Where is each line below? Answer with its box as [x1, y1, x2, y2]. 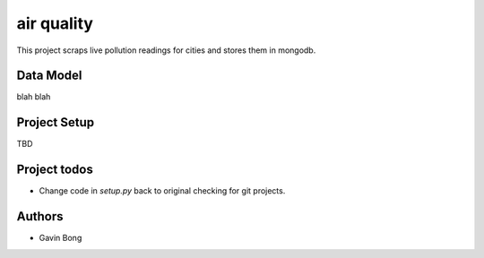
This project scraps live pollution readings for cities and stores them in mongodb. [16, 45, 316, 56]
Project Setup [16, 115, 95, 130]
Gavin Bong [39, 233, 82, 244]
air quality [16, 13, 94, 33]
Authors [16, 209, 64, 224]
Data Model [16, 68, 82, 83]
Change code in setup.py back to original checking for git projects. [39, 185, 286, 196]
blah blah [16, 91, 51, 102]
